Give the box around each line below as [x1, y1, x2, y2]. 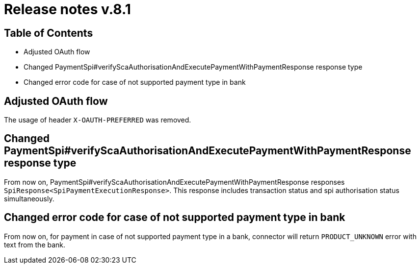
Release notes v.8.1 [4, 1, 131, 18]
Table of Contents [4, 26, 93, 39]
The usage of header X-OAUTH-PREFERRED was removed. [4, 116, 191, 124]
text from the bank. [4, 240, 66, 249]
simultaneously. [4, 194, 54, 203]
